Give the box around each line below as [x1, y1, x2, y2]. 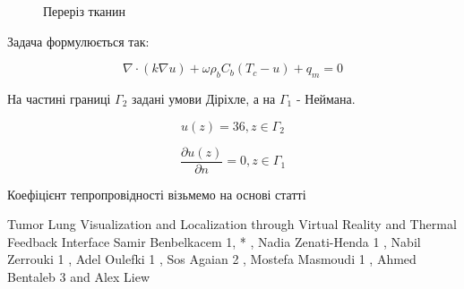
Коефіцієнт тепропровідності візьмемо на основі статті [7, 184, 306, 203]
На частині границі [7, 89, 111, 107]
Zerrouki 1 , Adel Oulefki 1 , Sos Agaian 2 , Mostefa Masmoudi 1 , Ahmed [7, 250, 417, 268]
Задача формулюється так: [7, 31, 150, 50]
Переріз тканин [43, 2, 126, 20]
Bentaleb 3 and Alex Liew [7, 268, 150, 286]
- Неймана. [296, 89, 356, 107]
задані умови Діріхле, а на [132, 89, 276, 107]
